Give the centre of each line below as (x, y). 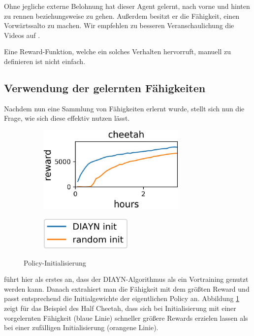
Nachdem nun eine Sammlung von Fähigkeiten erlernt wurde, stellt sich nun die (124, 108)
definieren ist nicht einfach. (45, 61)
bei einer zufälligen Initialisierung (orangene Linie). (81, 327)
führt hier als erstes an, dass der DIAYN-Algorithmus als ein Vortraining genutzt (126, 279)
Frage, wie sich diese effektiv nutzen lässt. (67, 118)
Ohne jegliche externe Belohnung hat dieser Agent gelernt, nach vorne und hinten (127, 6)
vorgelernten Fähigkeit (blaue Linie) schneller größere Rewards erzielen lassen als (126, 318)
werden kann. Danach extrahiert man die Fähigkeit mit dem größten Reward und (127, 288)
